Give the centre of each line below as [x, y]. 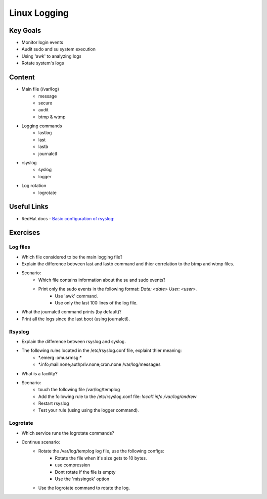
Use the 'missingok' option [82, 479]
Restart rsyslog [54, 403]
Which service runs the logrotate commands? [68, 433]
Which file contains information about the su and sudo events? [102, 280]
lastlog [45, 133]
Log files [20, 247]
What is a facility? [40, 373]
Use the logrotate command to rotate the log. [84, 488]
